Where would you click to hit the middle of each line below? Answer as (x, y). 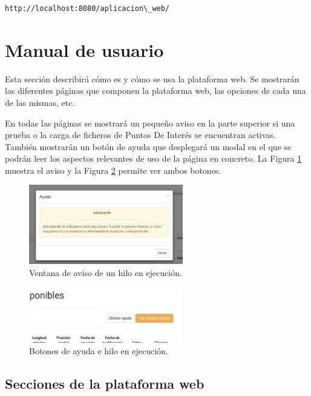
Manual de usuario (84, 49)
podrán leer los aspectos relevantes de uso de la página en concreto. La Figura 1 (153, 158)
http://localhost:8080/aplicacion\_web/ (87, 8)
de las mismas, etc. (40, 102)
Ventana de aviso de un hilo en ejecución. (106, 272)
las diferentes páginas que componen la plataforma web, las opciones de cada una (155, 91)
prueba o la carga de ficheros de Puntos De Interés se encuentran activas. (140, 135)
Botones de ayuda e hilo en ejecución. (99, 351)
